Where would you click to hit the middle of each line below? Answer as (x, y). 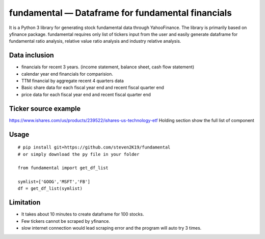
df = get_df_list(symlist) (50, 189)
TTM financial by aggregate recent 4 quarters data (73, 81)
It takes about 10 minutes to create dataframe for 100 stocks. (83, 214)
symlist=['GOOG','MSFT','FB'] (54, 182)
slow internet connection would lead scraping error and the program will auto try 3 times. (111, 228)
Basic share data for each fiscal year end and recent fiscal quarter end (93, 88)
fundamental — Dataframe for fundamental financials (120, 13)
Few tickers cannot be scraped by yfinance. (66, 221)
